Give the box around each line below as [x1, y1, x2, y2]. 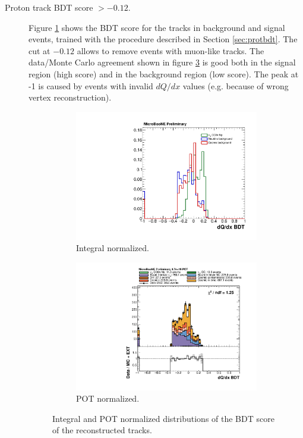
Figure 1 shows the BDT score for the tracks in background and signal [29, 21, 285, 33]
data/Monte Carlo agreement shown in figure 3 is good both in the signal [29, 56, 296, 68]
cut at [29, 44, 50, 57]
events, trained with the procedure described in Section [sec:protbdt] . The [29, 33, 298, 45]
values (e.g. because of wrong [182, 79, 289, 92]
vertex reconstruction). [29, 91, 112, 104]
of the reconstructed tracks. [52, 424, 152, 436]
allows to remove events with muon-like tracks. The [77, 44, 264, 57]
